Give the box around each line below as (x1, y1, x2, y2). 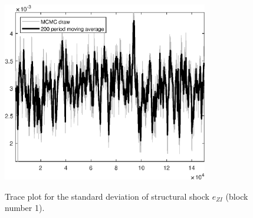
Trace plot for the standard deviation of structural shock (5, 190, 209, 202)
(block (225, 190, 248, 202)
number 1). (5, 202, 45, 214)
